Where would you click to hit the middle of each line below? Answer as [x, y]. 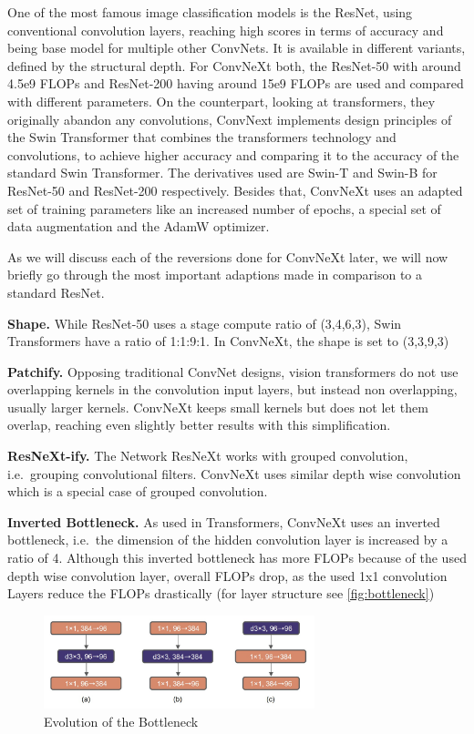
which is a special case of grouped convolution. [138, 491]
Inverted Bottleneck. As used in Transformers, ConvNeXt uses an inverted [224, 521]
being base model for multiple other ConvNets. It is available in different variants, [237, 48]
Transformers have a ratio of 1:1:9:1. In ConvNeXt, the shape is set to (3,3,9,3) [228, 341]
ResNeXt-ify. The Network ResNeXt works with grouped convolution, [208, 456]
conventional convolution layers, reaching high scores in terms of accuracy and [226, 30]
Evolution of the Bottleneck [121, 721]
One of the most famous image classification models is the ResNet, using [210, 12]
